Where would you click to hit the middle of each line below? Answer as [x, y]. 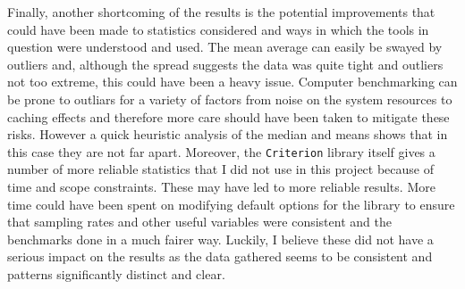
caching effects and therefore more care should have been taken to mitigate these [228, 116]
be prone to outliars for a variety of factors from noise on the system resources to [230, 99]
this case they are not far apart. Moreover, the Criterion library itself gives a [221, 151]
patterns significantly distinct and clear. [116, 273]
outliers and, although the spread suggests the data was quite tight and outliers [225, 64]
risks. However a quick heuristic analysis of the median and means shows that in [228, 134]
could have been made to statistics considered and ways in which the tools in [218, 29]
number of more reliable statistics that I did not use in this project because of [220, 169]
